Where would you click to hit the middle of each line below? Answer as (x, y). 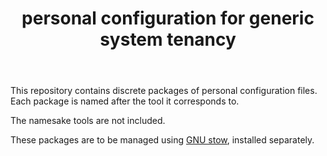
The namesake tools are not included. (88, 121)
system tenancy (168, 39)
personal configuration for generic (168, 18)
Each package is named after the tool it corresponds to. (125, 101)
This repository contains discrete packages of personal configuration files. (164, 91)
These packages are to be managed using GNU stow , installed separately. (162, 140)
